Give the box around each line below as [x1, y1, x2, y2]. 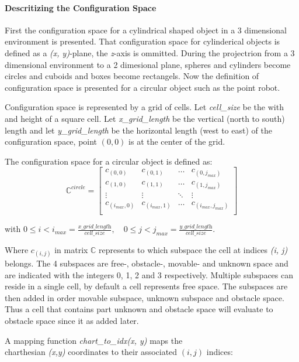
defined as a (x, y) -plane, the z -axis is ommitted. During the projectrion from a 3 [5, 46, 295, 59]
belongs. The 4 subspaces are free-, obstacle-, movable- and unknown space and [5, 257, 288, 269]
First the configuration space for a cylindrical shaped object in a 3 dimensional [5, 23, 287, 36]
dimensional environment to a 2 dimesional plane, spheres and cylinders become [5, 58, 291, 70]
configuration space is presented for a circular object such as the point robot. [5, 81, 280, 93]
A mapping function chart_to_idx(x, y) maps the [5, 334, 183, 346]
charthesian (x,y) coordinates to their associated [5, 346, 178, 358]
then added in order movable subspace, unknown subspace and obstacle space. [5, 291, 284, 303]
